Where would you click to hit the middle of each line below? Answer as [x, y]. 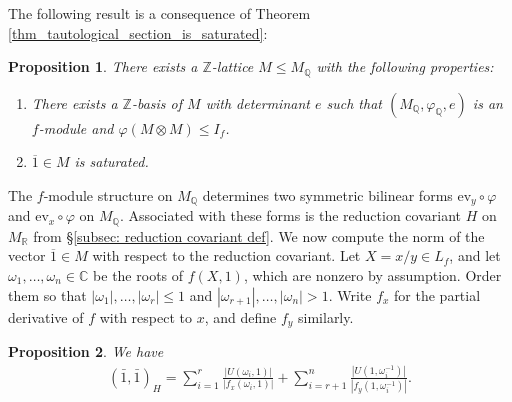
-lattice [232, 66]
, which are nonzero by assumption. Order [372, 274]
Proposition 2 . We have [86, 350]
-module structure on [108, 194]
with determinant [257, 102]
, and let [475, 255]
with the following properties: [405, 66]
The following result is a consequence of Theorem [159, 13]
